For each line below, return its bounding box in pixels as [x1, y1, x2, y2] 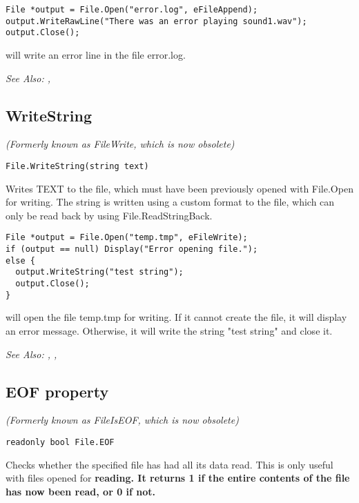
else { [6, 255, 35, 266]
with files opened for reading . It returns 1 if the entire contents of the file [6, 471, 350, 485]
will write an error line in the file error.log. [6, 47, 186, 61]
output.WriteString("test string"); [15, 267, 184, 277]
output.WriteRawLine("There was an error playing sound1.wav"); [6, 16, 307, 26]
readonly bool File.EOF [6, 437, 115, 447]
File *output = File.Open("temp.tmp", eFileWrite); [6, 233, 248, 243]
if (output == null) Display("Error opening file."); [6, 244, 258, 255]
